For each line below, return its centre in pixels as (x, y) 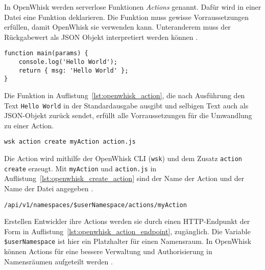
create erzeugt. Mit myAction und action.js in (80, 168)
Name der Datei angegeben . (49, 188)
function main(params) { (46, 53)
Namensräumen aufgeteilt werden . (58, 261)
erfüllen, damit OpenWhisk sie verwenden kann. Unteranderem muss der (117, 27)
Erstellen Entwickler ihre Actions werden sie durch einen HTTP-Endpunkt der (127, 221)
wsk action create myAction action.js (70, 142)
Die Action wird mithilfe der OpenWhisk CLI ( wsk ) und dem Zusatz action (123, 158)
